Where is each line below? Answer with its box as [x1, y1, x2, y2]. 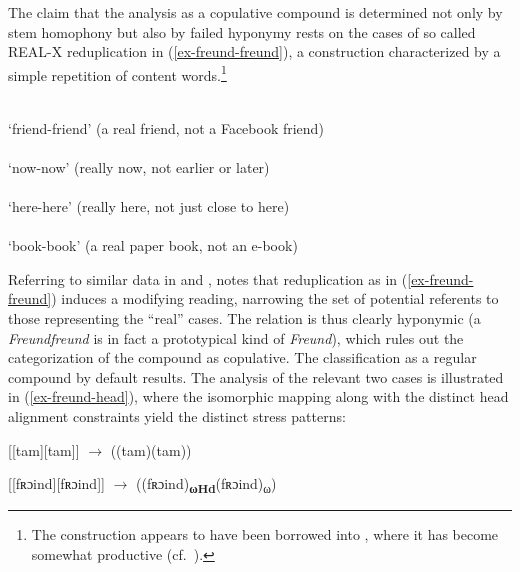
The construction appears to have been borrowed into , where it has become [31, 524, 499, 545]
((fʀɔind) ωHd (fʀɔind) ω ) [136, 473, 277, 496]
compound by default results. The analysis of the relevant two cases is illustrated [8, 366, 504, 387]
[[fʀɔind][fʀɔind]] [8, 473, 105, 494]
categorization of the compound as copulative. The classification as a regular [8, 347, 477, 368]
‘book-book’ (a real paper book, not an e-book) [8, 235, 298, 256]
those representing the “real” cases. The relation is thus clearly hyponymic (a [8, 307, 481, 328]
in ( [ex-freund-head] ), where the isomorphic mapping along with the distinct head [8, 386, 509, 407]
